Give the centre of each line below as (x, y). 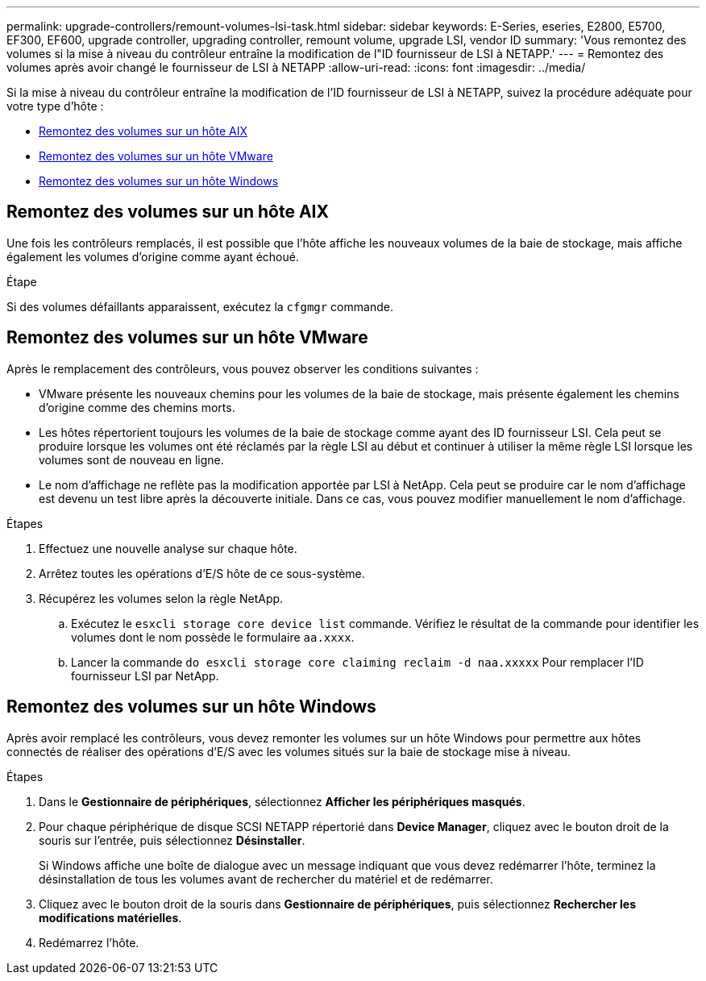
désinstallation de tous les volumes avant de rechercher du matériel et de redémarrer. (266, 879)
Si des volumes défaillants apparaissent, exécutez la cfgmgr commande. (200, 306)
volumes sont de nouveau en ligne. (131, 459)
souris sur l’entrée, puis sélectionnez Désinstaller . (172, 840)
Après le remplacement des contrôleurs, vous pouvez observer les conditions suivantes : (243, 368)
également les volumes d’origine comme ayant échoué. (153, 256)
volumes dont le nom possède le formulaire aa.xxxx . (213, 637)
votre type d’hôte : (55, 106)
